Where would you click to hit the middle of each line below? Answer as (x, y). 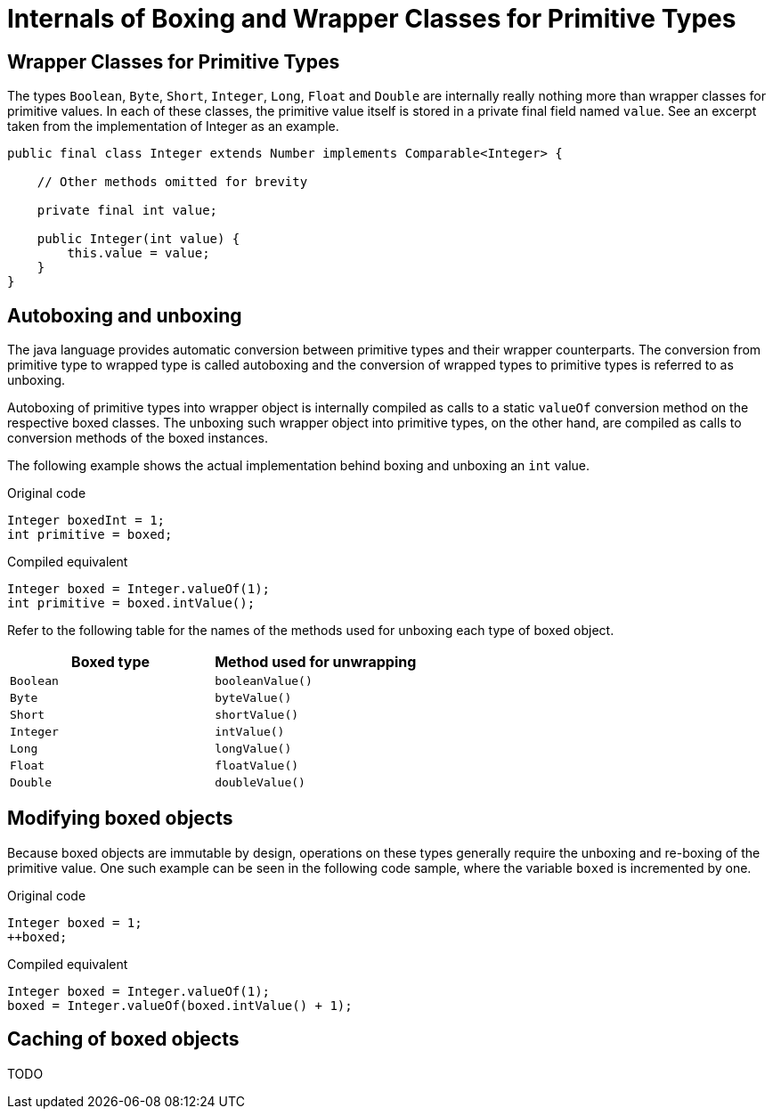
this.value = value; (138, 253)
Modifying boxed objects (120, 819)
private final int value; (127, 211)
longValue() (253, 749)
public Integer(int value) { (138, 239)
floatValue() (257, 766)
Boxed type (111, 662)
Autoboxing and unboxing (125, 315)
